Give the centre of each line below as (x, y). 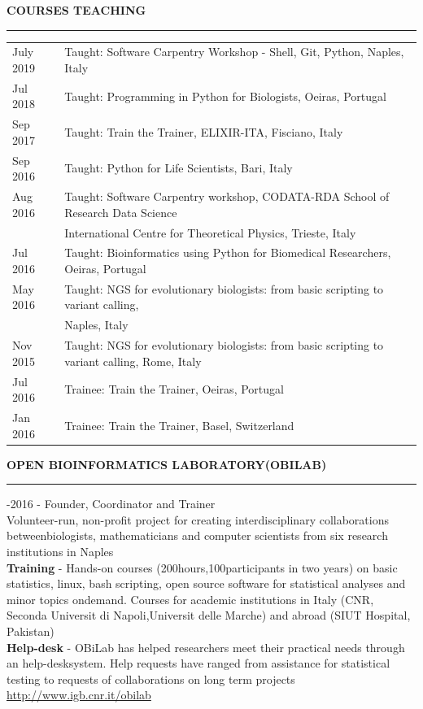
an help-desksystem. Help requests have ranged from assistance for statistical (198, 663)
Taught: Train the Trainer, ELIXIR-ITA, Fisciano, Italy (204, 132)
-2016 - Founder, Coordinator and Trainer (111, 504)
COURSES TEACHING (76, 10)
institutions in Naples (60, 552)
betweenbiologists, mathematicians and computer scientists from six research (197, 535)
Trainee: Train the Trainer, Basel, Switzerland (179, 425)
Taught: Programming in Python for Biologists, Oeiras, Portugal (225, 96)
